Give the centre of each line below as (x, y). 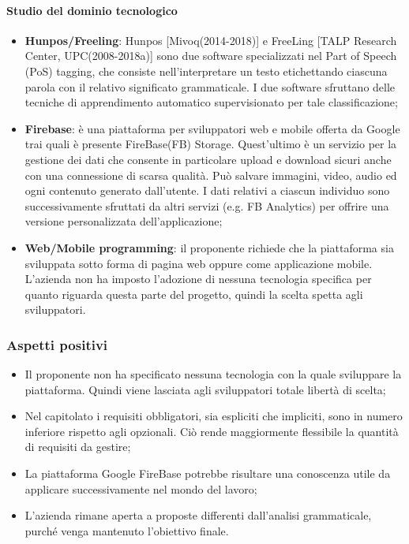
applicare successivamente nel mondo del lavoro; (141, 488)
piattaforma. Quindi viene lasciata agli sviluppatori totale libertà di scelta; (205, 389)
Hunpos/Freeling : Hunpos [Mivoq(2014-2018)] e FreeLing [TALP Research (211, 40)
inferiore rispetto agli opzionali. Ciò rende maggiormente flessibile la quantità (212, 431)
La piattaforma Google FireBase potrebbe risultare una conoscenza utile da (208, 473)
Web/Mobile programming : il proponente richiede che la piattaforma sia (209, 247)
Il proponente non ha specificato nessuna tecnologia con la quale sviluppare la (213, 374)
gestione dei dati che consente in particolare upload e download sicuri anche (208, 159)
